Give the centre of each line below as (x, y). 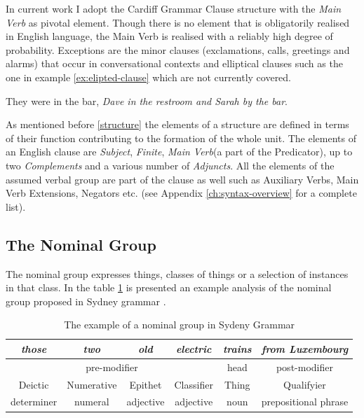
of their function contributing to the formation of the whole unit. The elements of (181, 138)
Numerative (92, 384)
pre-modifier (112, 367)
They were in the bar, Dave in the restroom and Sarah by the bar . (147, 100)
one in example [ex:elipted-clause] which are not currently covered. (149, 77)
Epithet (146, 384)
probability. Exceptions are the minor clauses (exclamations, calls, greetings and (178, 49)
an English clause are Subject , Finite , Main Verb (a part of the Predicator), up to (179, 152)
